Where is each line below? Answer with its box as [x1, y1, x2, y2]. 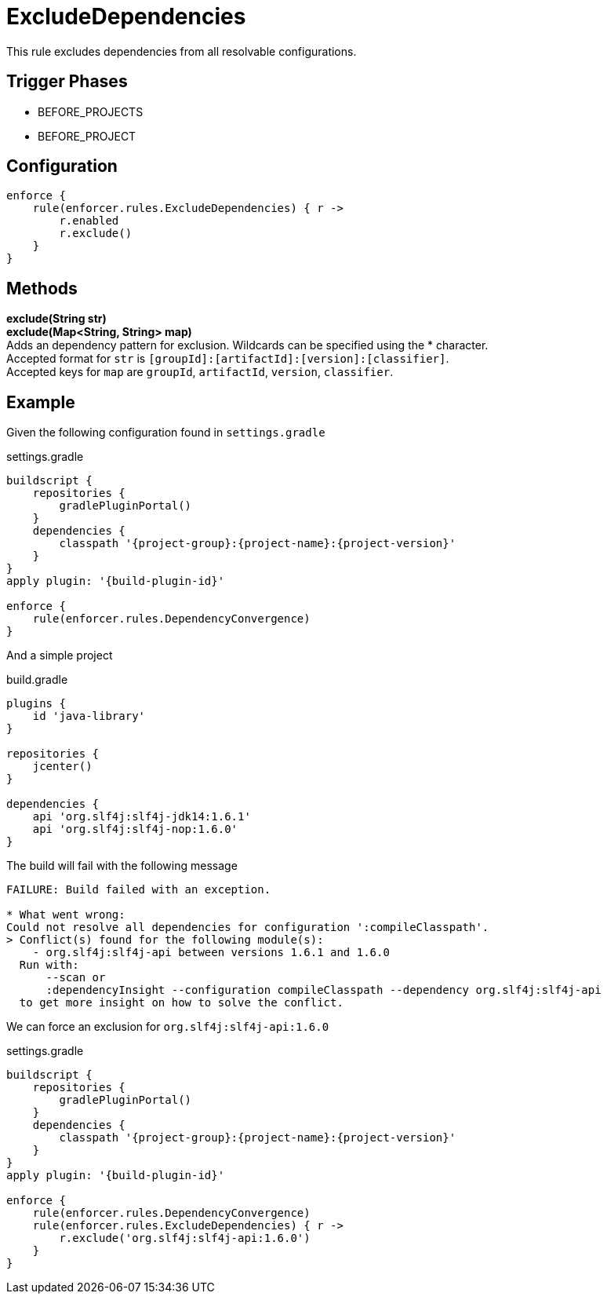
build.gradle [6, 673, 68, 687]
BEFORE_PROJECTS [38, 104, 144, 119]
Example [6, 392, 75, 412]
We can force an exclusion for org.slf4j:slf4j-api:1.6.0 [6, 1020, 329, 1034]
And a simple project [6, 648, 113, 663]
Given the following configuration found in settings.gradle [6, 425, 325, 440]
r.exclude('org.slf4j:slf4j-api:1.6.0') [59, 1232, 311, 1245]
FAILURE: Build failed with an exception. [6, 883, 271, 896]
